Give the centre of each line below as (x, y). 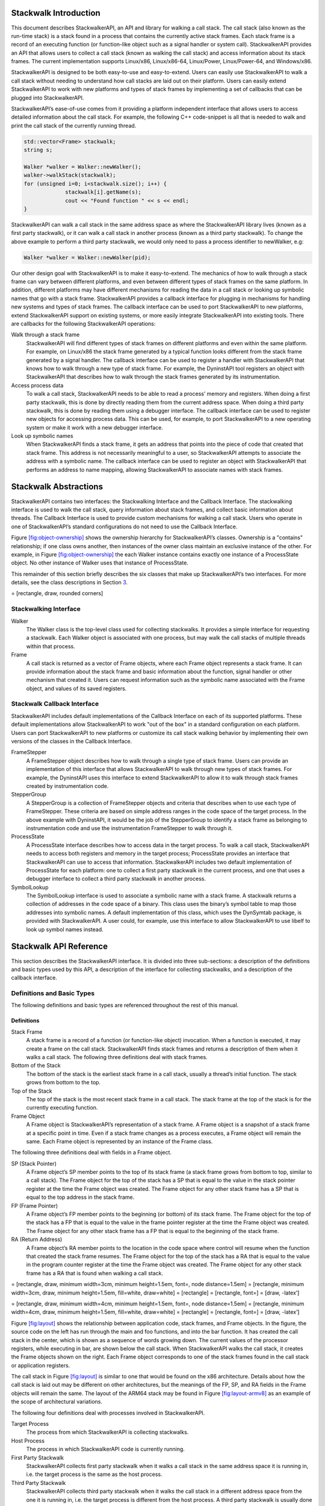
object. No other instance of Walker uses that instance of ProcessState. (100, 563)
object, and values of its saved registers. (76, 688)
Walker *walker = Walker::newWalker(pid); (87, 257)
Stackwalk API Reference (60, 947)
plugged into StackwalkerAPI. (48, 98)
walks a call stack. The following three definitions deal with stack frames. (117, 1057)
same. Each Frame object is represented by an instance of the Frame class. (119, 1141)
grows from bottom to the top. (63, 1083)
